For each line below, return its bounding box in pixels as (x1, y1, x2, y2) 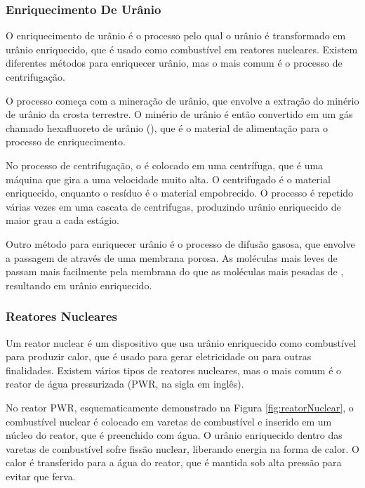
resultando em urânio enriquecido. (6, 277, 152, 292)
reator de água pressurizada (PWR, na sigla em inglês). (6, 376, 244, 391)
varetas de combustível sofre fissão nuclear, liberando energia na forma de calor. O (6, 441, 359, 456)
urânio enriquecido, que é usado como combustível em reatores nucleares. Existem (6, 41, 358, 56)
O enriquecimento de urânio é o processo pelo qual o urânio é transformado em (6, 28, 346, 43)
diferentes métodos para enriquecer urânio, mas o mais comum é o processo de (6, 55, 343, 70)
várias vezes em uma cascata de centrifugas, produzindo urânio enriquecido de (6, 199, 341, 213)
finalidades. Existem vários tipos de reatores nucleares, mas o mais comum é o (6, 362, 342, 377)
